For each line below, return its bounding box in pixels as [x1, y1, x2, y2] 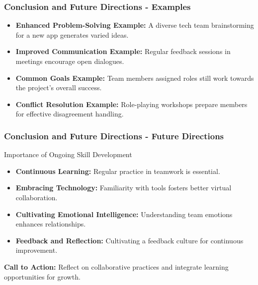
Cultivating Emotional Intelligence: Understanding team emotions [15, 209, 233, 219]
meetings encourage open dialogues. [15, 56, 124, 66]
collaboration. [15, 192, 58, 202]
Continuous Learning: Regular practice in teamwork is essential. [15, 166, 220, 176]
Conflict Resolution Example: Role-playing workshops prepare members [15, 99, 248, 109]
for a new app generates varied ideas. [15, 29, 129, 40]
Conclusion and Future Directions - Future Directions [4, 129, 224, 142]
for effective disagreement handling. [15, 109, 124, 119]
